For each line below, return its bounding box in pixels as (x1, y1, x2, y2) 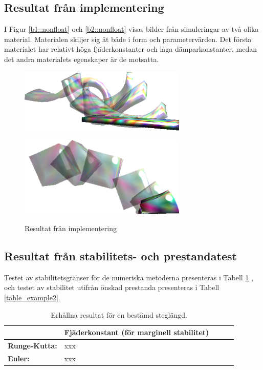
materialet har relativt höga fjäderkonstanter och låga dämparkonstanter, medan (4, 44, 257, 54)
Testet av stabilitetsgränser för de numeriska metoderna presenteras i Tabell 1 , (4, 272, 253, 282)
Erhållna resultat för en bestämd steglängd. (51, 309, 187, 320)
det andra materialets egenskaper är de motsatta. (4, 53, 159, 64)
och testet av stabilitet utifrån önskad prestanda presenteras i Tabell (4, 282, 220, 293)
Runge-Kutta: (8, 340, 57, 351)
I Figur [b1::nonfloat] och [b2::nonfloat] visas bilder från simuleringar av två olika (4, 24, 259, 34)
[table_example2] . (4, 292, 60, 303)
